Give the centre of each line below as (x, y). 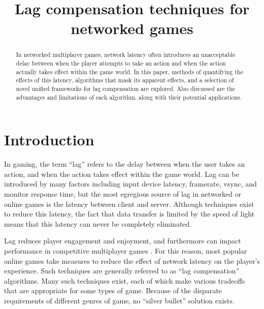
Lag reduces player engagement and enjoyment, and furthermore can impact (123, 241)
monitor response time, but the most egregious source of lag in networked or (123, 194)
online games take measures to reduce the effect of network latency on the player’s (132, 260)
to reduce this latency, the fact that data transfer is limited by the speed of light (129, 214)
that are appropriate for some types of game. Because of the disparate (113, 290)
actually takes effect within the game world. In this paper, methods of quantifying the (129, 71)
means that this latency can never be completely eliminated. (98, 223)
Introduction (49, 140)
